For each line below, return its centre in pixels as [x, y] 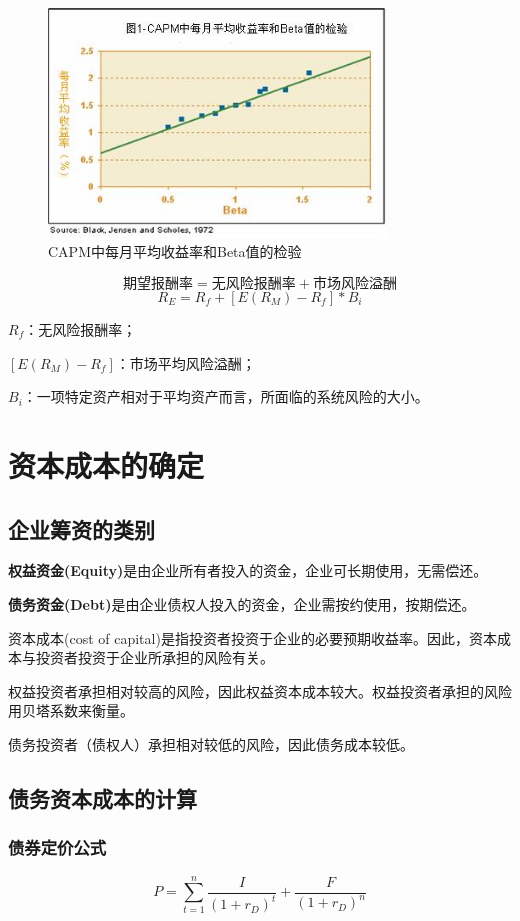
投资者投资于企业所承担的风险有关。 [154, 657]
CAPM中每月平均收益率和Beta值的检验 [175, 251]
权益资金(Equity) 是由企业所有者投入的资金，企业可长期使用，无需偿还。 [248, 570]
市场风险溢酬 [354, 283]
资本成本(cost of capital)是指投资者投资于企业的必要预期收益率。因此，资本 [252, 637]
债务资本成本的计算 [102, 797]
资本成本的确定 [106, 464]
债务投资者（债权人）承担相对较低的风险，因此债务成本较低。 [211, 743]
